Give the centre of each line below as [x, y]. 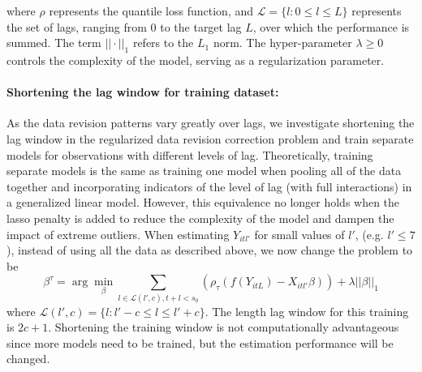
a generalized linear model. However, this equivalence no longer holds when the [203, 202]
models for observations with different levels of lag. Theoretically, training [190, 154]
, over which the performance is [331, 26]
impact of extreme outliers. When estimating [118, 234]
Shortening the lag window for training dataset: [143, 92]
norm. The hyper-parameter [282, 43]
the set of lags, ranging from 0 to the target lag [124, 26]
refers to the [163, 43]
